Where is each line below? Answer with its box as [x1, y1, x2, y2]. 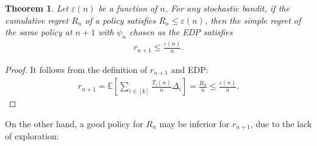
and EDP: [171, 63, 208, 75]
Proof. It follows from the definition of [5, 63, 148, 75]
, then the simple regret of [204, 13, 301, 26]
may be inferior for [159, 117, 230, 130]
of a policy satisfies [85, 13, 156, 26]
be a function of [98, 2, 157, 14]
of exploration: [5, 130, 59, 142]
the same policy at [5, 26, 73, 38]
